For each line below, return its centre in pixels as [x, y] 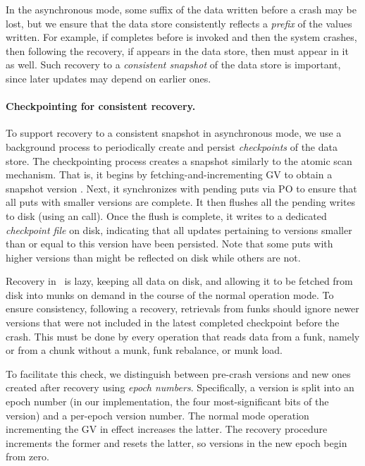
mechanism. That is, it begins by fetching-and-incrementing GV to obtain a [169, 174]
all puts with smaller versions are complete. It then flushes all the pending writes [181, 202]
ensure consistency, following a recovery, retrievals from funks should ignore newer [182, 308]
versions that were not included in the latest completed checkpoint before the [173, 323]
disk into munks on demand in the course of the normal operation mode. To [170, 294]
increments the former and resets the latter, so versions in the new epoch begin [177, 442]
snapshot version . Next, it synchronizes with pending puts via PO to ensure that [181, 188]
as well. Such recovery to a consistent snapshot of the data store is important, [173, 65]
